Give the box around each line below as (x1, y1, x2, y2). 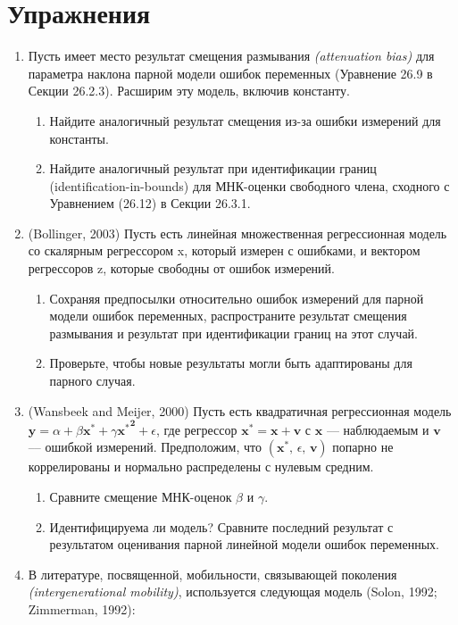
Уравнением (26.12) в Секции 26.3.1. (49, 194, 251, 212)
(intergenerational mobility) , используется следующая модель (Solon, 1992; (28, 582, 437, 601)
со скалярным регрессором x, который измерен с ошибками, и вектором (28, 241, 421, 260)
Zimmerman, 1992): (28, 599, 136, 618)
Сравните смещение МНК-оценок (49, 487, 232, 505)
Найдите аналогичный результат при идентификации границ (49, 159, 377, 178)
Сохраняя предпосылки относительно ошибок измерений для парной (49, 288, 424, 307)
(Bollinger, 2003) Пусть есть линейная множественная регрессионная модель (28, 223, 447, 242)
